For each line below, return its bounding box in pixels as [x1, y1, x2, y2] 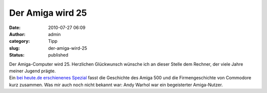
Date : [9, 25, 21, 31]
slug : [9, 45, 20, 51]
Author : [9, 31, 26, 37]
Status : [9, 52, 25, 58]
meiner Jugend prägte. [9, 68, 56, 74]
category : [9, 38, 30, 44]
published [48, 52, 69, 58]
